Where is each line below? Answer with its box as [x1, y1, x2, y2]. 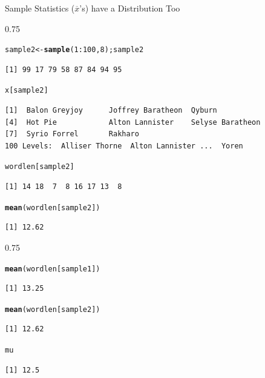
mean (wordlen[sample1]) [5, 264, 100, 273]
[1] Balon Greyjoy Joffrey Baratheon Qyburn [5, 106, 217, 115]
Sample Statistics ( [5, 2, 75, 14]
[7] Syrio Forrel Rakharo [5, 130, 139, 139]
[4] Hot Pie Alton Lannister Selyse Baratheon [5, 118, 261, 127]
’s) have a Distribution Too [79, 2, 180, 14]
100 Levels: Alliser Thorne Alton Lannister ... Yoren [5, 141, 243, 150]
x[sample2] [5, 86, 48, 95]
